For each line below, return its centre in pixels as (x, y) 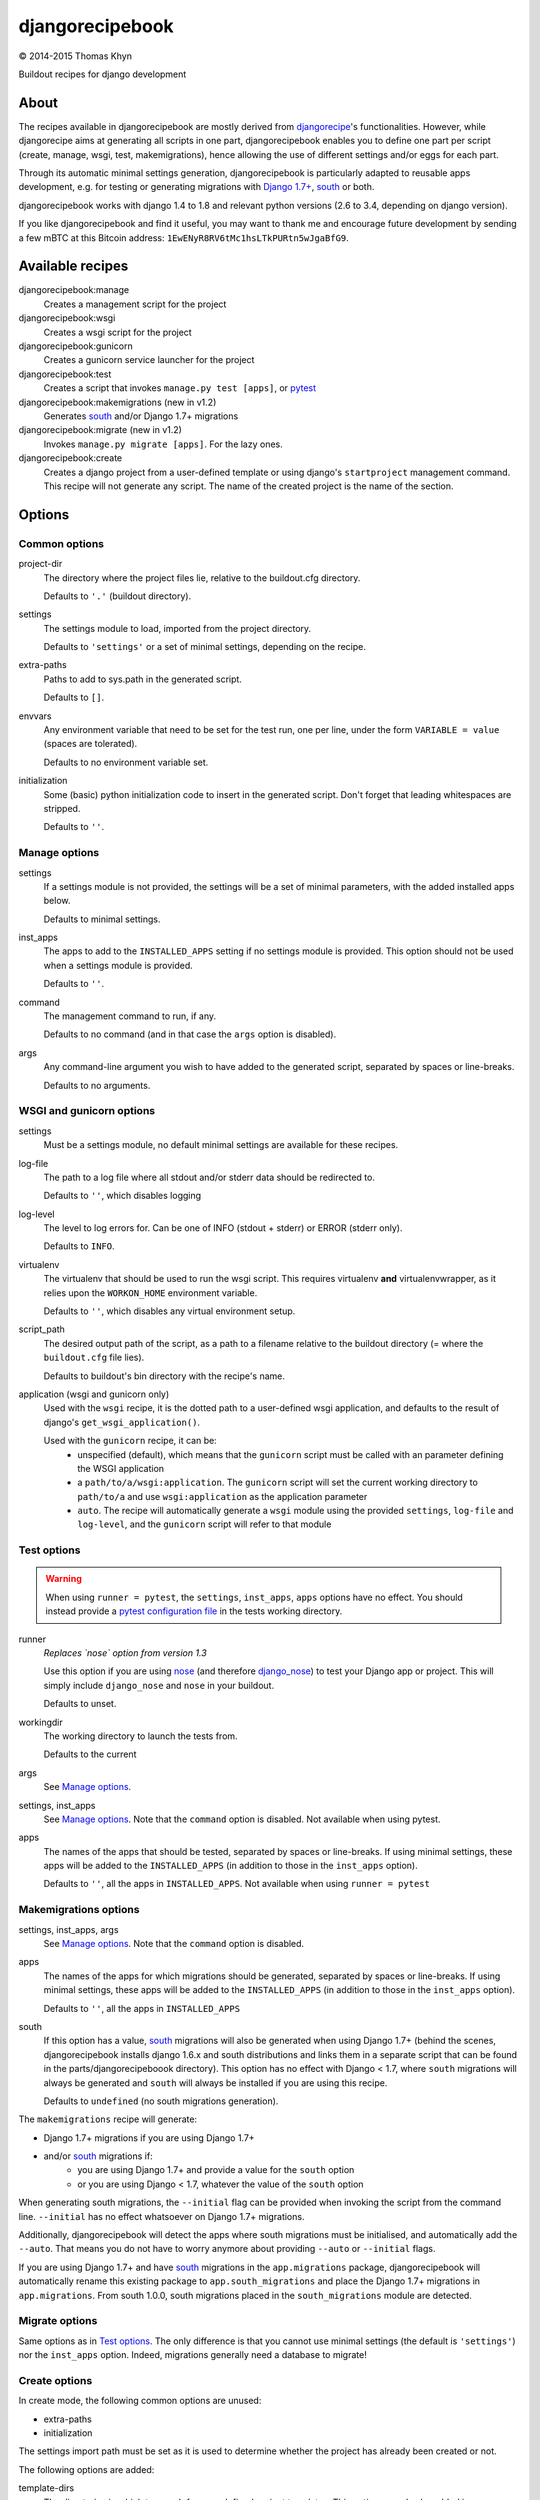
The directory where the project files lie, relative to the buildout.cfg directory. (202, 577)
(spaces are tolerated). (90, 744)
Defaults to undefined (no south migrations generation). (161, 2101)
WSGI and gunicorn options (86, 1111)
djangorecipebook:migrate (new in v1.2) (100, 430)
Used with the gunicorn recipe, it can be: (130, 1441)
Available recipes (73, 266)
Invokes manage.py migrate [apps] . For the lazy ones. (163, 444)
